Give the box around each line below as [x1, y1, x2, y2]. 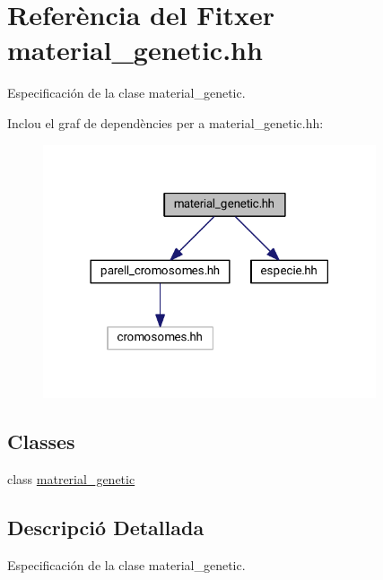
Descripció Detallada [7, 513, 205, 541]
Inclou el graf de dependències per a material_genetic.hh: [7, 113, 324, 132]
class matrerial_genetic [7, 469, 135, 488]
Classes [7, 427, 75, 454]
